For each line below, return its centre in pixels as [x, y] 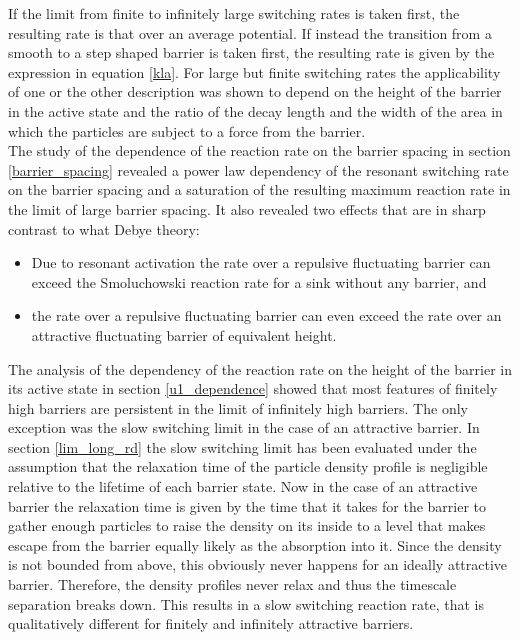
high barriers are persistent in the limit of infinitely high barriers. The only [238, 407]
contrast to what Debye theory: [104, 228]
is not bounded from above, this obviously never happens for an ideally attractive [258, 564]
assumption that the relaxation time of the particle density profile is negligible [248, 466]
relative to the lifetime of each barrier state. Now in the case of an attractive [243, 486]
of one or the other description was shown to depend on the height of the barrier [255, 91]
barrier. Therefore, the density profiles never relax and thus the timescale [232, 584]
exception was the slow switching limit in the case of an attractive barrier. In [244, 427]
